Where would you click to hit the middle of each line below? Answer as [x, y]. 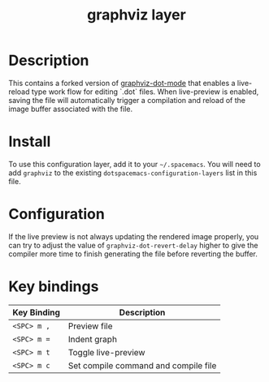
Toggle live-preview [106, 352]
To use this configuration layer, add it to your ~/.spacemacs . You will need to [135, 164]
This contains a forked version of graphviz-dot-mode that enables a [122, 83]
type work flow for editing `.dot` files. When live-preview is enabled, [145, 92]
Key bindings [54, 286]
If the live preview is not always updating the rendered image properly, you [134, 236]
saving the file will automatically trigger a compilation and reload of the [127, 100]
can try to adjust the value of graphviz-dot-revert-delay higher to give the [133, 245]
